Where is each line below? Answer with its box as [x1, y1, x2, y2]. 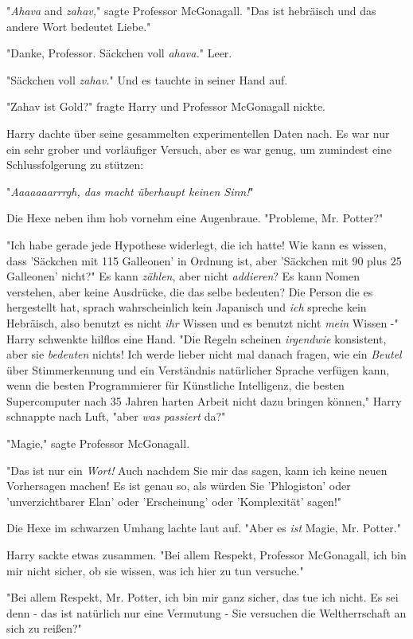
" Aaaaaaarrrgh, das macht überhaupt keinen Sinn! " [6, 182, 254, 199]
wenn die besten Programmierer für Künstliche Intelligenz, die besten [6, 377, 345, 394]
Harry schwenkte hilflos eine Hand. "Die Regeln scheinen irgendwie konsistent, [6, 330, 387, 347]
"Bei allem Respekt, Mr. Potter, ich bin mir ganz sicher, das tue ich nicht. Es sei [6, 589, 399, 606]
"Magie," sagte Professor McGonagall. [6, 435, 190, 452]
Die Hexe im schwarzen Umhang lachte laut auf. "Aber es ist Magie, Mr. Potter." [6, 519, 401, 536]
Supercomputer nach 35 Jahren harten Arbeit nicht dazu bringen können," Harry [6, 392, 402, 409]
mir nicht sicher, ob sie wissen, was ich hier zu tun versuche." [6, 562, 304, 578]
